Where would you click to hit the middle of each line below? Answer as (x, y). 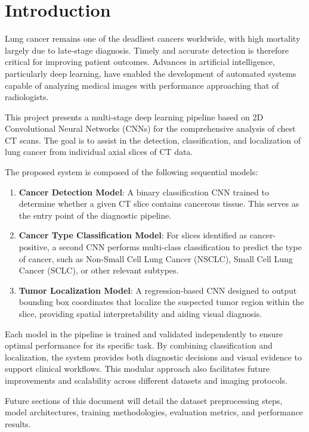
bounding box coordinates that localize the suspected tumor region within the (161, 302)
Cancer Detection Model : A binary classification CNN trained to (144, 192)
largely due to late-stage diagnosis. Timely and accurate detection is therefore (147, 50)
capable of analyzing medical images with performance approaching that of (142, 85)
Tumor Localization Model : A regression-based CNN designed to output (158, 290)
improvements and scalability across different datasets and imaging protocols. (146, 380)
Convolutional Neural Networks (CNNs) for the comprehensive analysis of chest (150, 128)
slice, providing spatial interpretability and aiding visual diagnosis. (140, 313)
